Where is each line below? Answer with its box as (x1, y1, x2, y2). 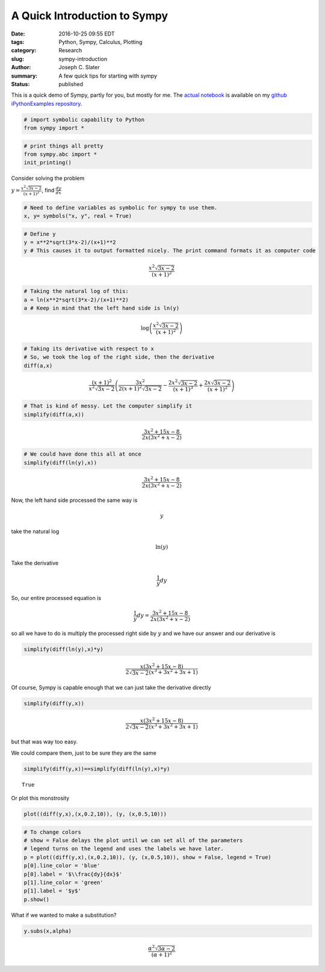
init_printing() (23, 159, 72, 166)
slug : (11, 55, 24, 63)
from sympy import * (23, 125, 84, 132)
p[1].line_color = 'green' (23, 879, 104, 886)
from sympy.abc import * (23, 151, 97, 158)
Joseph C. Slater (58, 64, 101, 71)
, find (42, 187, 55, 194)
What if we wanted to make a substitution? (11, 911, 117, 918)
